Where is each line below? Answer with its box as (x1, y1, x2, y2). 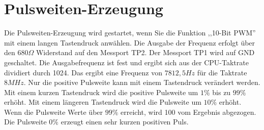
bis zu (212, 86, 231, 97)
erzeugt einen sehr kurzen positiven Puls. (61, 116, 189, 127)
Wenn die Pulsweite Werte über (4, 106, 103, 117)
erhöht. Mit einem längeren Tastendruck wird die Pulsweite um (4, 97, 201, 107)
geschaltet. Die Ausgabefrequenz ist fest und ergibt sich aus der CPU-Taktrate (4, 57, 249, 67)
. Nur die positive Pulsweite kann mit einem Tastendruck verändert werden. (23, 77, 260, 88)
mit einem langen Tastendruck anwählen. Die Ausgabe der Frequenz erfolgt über (4, 37, 255, 48)
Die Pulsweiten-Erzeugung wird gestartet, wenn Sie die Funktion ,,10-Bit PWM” (4, 27, 256, 38)
